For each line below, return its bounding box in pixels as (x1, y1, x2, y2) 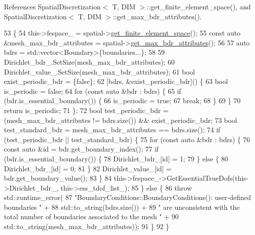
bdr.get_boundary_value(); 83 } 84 (4, 173, 112, 183)
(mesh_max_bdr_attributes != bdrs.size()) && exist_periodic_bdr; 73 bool (4, 115, 237, 125)
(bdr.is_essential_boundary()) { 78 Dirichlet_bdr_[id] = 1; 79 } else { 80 (4, 153, 228, 163)
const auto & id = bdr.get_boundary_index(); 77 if (4, 144, 159, 154)
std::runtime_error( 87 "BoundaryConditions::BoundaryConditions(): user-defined (4, 192, 251, 202)
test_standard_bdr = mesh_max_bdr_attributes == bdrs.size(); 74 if (4, 124, 221, 135)
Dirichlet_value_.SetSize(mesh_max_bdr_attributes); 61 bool (4, 66, 195, 77)
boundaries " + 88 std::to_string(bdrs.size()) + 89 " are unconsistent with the (4, 201, 240, 212)
